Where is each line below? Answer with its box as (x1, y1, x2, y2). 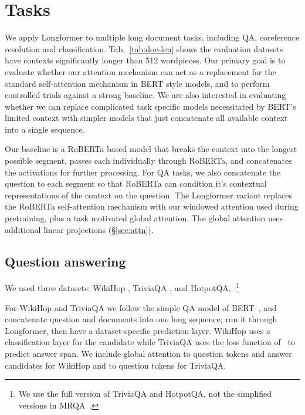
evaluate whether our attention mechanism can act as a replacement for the (5, 65, 276, 77)
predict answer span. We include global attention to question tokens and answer (5, 347, 292, 360)
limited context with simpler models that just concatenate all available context (5, 112, 288, 124)
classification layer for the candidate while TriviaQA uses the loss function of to (5, 336, 295, 348)
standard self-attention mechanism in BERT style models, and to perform (5, 77, 270, 89)
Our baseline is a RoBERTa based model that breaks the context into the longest (5, 143, 297, 155)
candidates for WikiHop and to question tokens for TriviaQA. (5, 359, 226, 371)
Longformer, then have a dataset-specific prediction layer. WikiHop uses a (5, 324, 270, 336)
